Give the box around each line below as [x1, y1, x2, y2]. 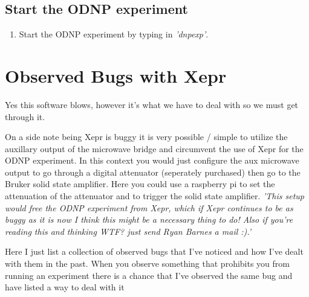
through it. [5, 110, 45, 123]
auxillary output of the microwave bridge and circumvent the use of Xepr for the [5, 142, 304, 155]
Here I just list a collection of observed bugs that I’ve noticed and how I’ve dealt [5, 245, 304, 258]
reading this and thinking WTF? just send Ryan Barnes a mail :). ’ [5, 225, 252, 237]
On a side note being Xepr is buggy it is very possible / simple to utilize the [5, 130, 288, 143]
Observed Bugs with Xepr [5, 63, 227, 88]
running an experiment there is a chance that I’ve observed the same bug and [5, 269, 293, 281]
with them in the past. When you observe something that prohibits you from [5, 257, 290, 270]
